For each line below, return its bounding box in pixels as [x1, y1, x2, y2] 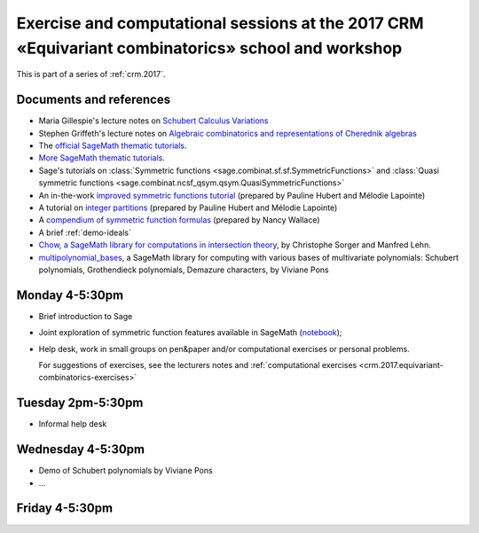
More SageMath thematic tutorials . [38, 153, 166, 163]
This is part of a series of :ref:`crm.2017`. [16, 69, 166, 80]
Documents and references [16, 92, 171, 107]
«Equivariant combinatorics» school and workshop [16, 38, 403, 58]
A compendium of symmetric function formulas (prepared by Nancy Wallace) [38, 215, 320, 225]
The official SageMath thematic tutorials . [38, 140, 187, 151]
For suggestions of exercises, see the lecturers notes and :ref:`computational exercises [38, 360, 357, 371]
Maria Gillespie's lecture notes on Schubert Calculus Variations [38, 115, 269, 126]
